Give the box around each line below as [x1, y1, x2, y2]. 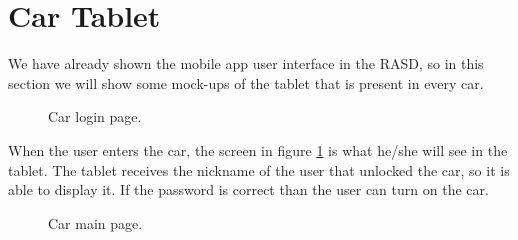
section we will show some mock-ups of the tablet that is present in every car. [8, 72, 484, 93]
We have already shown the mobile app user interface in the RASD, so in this [8, 53, 484, 74]
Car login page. [48, 106, 142, 127]
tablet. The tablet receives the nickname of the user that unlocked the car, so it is [8, 159, 510, 180]
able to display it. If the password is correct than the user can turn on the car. [8, 179, 489, 200]
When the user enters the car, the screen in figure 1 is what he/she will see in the [8, 139, 508, 160]
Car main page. [48, 212, 143, 233]
